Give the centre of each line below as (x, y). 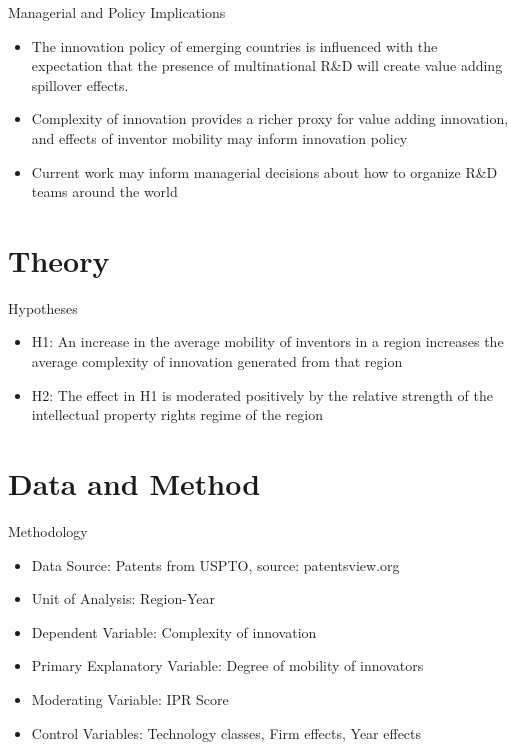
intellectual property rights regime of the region (177, 414)
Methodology (48, 530)
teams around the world (104, 191)
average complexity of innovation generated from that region (217, 361)
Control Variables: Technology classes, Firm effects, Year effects (226, 732)
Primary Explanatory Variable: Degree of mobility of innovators (227, 665)
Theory (59, 259)
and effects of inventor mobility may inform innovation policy (219, 137)
